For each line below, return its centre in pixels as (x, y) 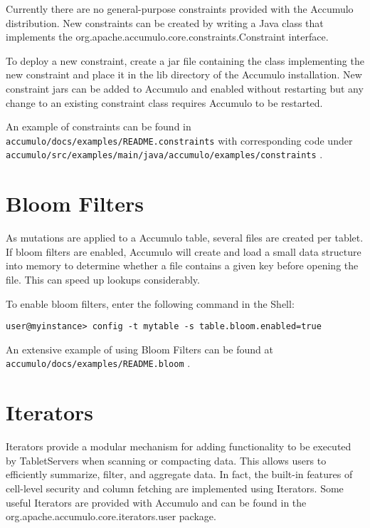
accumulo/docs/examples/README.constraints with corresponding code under (179, 140)
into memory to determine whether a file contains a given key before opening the (182, 265)
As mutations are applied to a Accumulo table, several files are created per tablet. (185, 238)
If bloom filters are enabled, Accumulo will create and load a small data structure (184, 251)
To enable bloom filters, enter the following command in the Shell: (150, 303)
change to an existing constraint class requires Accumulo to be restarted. (164, 102)
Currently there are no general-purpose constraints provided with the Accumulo (180, 9)
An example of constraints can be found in (99, 126)
